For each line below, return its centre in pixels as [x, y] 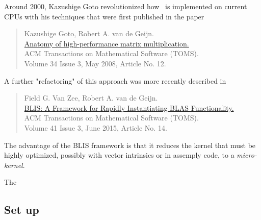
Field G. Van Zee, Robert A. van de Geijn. [91, 98]
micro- [247, 155]
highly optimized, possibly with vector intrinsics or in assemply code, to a [119, 155]
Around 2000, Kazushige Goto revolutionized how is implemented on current [126, 6]
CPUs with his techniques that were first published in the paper [104, 16]
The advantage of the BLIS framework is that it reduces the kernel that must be [130, 145]
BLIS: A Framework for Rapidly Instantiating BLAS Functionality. [129, 107]
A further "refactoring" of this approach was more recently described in [115, 80]
